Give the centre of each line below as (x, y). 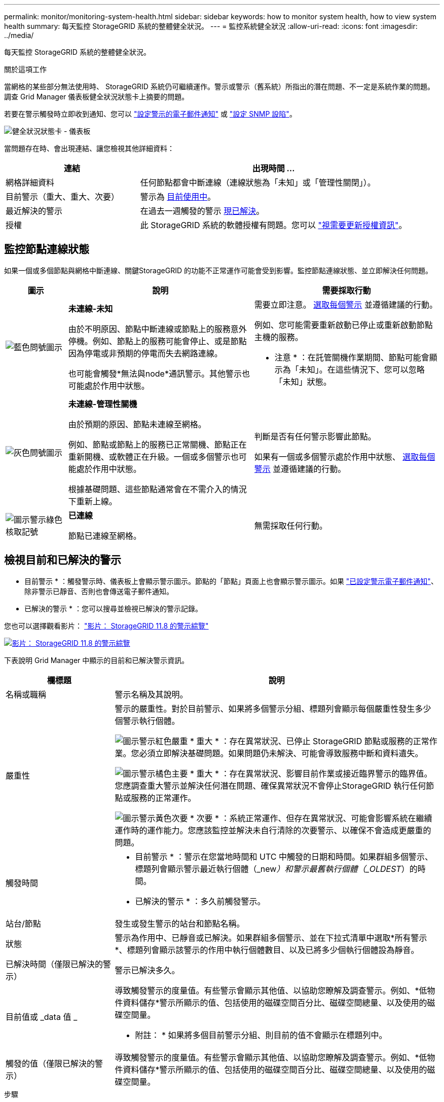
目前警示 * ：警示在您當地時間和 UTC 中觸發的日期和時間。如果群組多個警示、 (284, 856)
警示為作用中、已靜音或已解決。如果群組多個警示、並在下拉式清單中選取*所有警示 (271, 938)
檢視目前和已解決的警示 (63, 560)
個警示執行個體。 (147, 721)
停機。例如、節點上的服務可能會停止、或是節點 (157, 341)
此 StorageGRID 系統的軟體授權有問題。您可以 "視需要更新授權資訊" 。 (273, 225)
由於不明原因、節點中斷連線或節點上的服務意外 (157, 329)
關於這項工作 (25, 69)
